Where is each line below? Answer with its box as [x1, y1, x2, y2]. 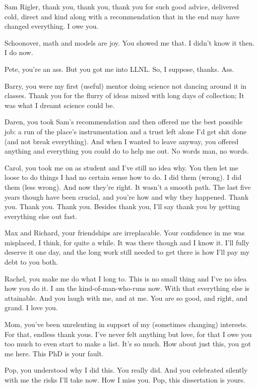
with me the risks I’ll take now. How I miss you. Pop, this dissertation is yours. [4, 375, 246, 385]
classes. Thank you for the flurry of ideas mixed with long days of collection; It [4, 90, 245, 101]
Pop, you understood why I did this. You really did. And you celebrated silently [4, 365, 248, 375]
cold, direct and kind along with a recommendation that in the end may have [4, 11, 240, 21]
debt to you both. [4, 257, 58, 267]
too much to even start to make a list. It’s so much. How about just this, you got [4, 338, 251, 349]
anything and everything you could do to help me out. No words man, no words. [4, 146, 249, 156]
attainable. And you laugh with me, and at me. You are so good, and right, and [4, 292, 248, 303]
